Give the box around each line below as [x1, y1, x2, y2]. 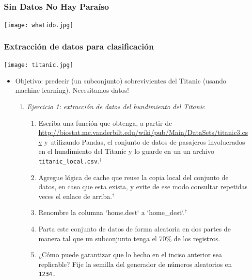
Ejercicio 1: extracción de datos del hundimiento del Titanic [27, 101, 205, 111]
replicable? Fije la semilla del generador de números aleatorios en [38, 259, 232, 269]
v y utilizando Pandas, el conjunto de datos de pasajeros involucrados [38, 136, 245, 147]
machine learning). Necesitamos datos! [15, 85, 129, 95]
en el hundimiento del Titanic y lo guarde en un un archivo [38, 146, 214, 156]
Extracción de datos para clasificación [4, 40, 154, 52]
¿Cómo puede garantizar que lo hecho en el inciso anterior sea [38, 249, 222, 260]
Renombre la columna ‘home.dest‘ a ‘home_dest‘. [38, 207, 185, 217]
